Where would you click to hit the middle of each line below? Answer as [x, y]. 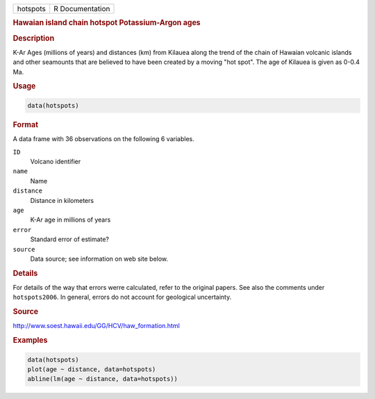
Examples [30, 341]
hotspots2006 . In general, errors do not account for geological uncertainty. [122, 297]
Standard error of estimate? [69, 239]
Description [34, 38]
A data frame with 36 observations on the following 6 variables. [103, 139]
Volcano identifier [56, 161]
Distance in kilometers [62, 200]
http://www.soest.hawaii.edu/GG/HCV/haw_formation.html [96, 326]
